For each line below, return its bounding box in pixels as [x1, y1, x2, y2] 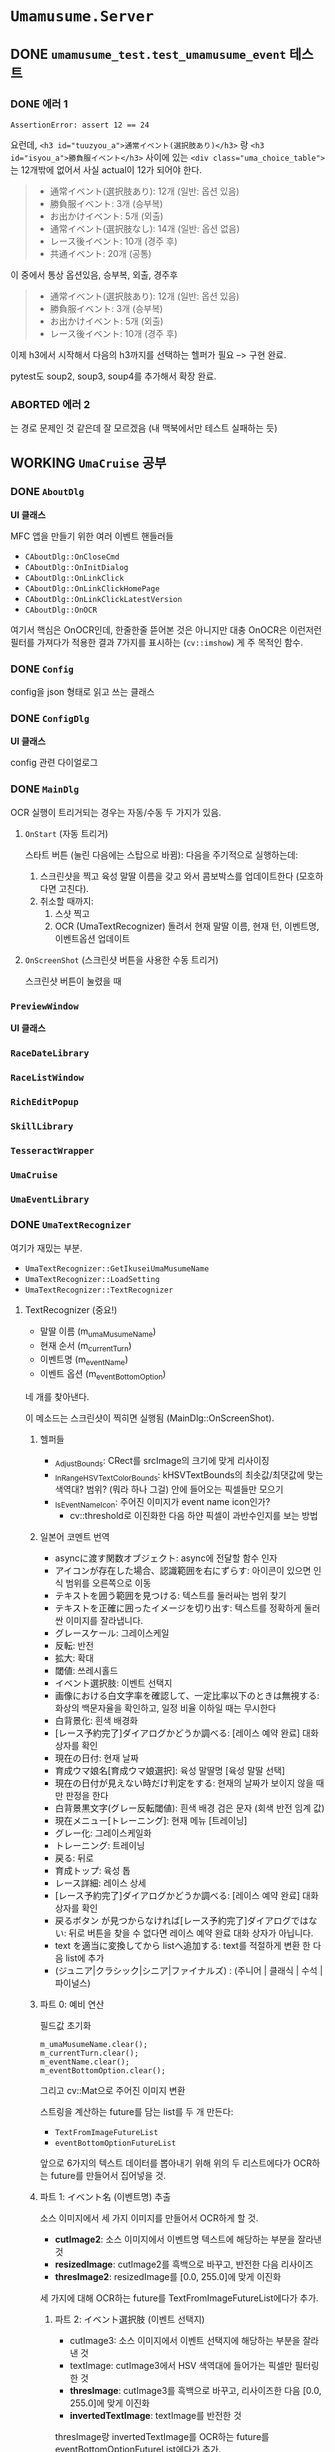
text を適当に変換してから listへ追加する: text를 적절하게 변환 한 [54, 1940, 311, 1952]
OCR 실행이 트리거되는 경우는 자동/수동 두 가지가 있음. [10, 806, 222, 818]
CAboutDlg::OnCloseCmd [24, 552, 120, 562]
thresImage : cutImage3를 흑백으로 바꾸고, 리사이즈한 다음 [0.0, [69, 2385, 322, 2397]
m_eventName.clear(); [39, 2057, 130, 2067]
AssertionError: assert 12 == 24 [10, 120, 150, 130]
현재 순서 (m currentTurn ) [39, 1339, 132, 1354]
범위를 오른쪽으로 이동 [65, 1577, 152, 1589]
